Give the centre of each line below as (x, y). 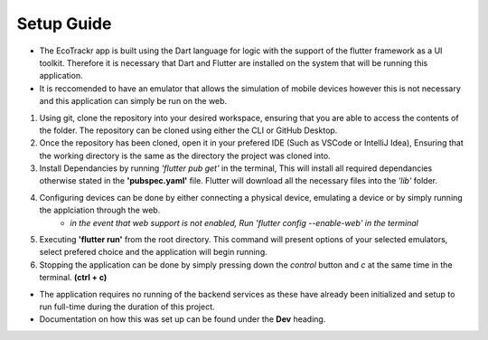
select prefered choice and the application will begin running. (154, 252)
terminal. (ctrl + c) (73, 278)
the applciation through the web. (100, 210)
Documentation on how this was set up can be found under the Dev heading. (183, 319)
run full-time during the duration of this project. (127, 307)
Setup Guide (64, 24)
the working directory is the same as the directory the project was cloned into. (185, 156)
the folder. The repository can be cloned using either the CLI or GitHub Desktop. (188, 130)
